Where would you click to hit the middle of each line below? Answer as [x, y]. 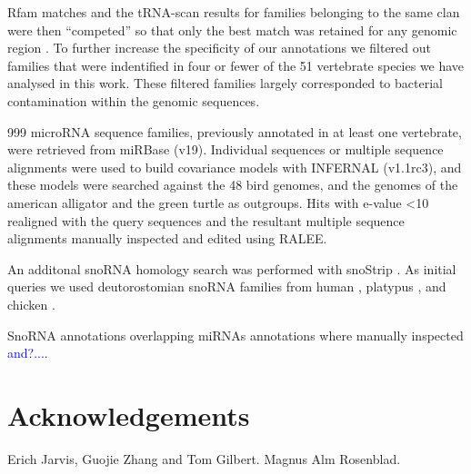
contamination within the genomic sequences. [134, 100]
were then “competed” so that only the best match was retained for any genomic [232, 30]
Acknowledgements [129, 415]
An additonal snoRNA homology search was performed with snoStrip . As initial [232, 268]
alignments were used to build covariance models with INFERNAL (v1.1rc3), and [235, 167]
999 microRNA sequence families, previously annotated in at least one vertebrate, [235, 131]
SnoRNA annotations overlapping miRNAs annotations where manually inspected [235, 335]
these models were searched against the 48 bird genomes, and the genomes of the [233, 185]
